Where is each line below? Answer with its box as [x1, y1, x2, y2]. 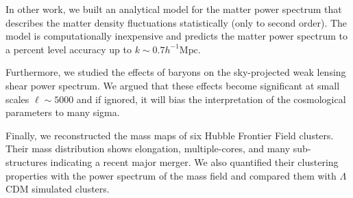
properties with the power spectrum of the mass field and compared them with [5, 168, 337, 182]
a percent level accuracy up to [5, 42, 132, 56]
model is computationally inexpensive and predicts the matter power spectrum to [5, 29, 348, 43]
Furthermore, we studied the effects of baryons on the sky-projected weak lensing [5, 65, 346, 79]
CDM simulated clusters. [5, 182, 110, 196]
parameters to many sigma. [5, 105, 120, 119]
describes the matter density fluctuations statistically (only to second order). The [5, 15, 348, 29]
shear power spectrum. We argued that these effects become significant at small [5, 78, 340, 92]
